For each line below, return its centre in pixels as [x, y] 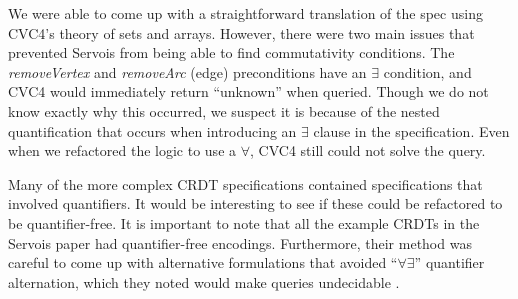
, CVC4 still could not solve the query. [368, 150]
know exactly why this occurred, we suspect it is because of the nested [224, 110]
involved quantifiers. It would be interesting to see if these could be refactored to [255, 203]
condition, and [427, 71]
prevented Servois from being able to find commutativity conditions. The [231, 52]
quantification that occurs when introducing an [152, 130]
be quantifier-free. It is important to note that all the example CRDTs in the [244, 222]
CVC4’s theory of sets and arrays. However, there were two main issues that [241, 32]
